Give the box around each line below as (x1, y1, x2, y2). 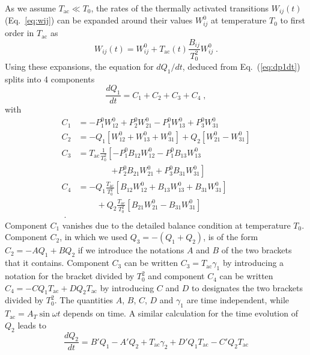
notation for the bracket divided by (5, 270, 135, 282)
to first (280, 14, 305, 26)
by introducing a (222, 256, 284, 269)
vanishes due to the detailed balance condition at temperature (62, 218, 291, 231)
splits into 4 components (5, 72, 95, 85)
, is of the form (203, 230, 258, 243)
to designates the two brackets (192, 281, 303, 294)
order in (5, 26, 34, 39)
